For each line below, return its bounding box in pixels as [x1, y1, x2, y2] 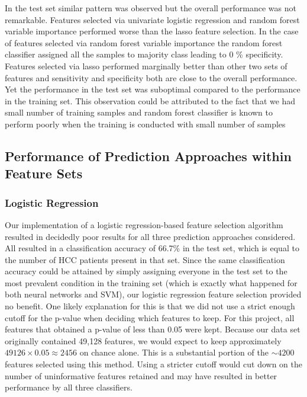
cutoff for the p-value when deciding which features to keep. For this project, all [5, 311, 295, 324]
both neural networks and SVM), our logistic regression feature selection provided [5, 288, 302, 300]
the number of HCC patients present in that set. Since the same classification [5, 253, 285, 265]
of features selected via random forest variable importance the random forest [5, 36, 283, 49]
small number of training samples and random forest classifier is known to [5, 106, 273, 119]
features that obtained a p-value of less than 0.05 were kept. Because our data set [5, 323, 300, 335]
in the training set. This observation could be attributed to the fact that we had [5, 94, 296, 107]
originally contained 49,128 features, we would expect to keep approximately [5, 334, 282, 347]
